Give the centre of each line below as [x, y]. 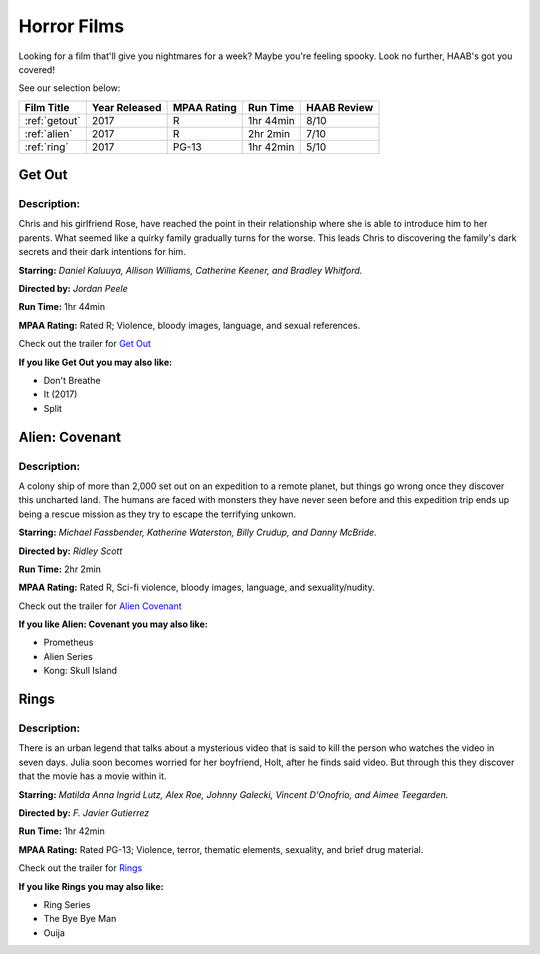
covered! [36, 69]
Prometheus [68, 642]
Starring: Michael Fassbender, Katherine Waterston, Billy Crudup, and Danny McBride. [197, 532]
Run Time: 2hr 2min [60, 569]
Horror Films [71, 26]
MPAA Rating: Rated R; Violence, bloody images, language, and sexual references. [189, 325]
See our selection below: [69, 88]
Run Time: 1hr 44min [62, 307]
